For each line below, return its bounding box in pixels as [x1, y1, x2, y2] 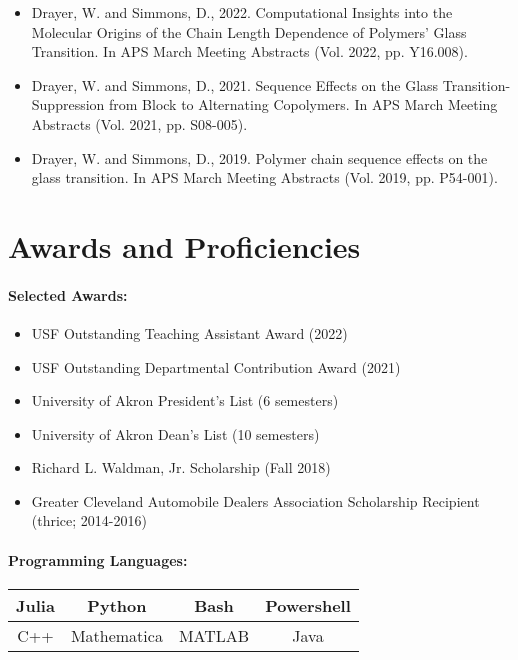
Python [87, 593, 147, 617]
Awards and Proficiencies [8, 225, 361, 266]
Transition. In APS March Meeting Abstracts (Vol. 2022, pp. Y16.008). [31, 41, 468, 62]
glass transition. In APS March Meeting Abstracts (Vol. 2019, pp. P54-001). [31, 167, 498, 188]
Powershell [265, 593, 351, 617]
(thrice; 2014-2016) [31, 510, 147, 531]
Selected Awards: [8, 284, 128, 305]
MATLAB [178, 623, 250, 647]
